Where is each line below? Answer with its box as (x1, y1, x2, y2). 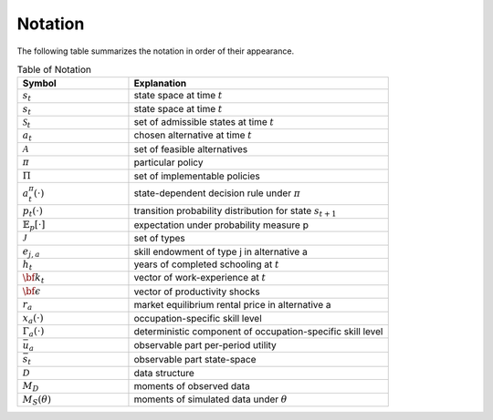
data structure (133, 366, 195, 379)
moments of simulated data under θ (133, 393, 288, 405)
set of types (133, 232, 186, 245)
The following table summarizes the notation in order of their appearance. (16, 46, 295, 56)
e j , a (22, 245, 40, 259)
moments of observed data (133, 380, 250, 393)
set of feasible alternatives (133, 143, 248, 156)
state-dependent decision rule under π (133, 187, 301, 200)
